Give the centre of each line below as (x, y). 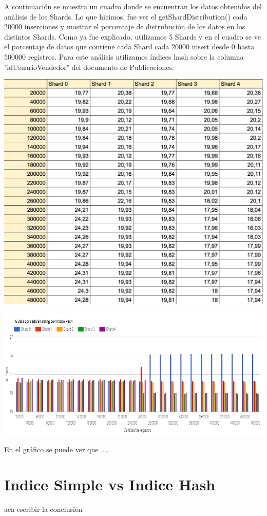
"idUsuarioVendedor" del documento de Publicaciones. (89, 67)
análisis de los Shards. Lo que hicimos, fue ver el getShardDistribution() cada (126, 16)
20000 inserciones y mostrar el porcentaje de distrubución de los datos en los (125, 26)
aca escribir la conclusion (43, 509)
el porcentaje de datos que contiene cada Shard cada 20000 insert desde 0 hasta (129, 47)
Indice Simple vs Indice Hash (110, 484)
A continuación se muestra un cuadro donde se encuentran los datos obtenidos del (133, 6)
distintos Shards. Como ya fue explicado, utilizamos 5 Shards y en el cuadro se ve (132, 36)
